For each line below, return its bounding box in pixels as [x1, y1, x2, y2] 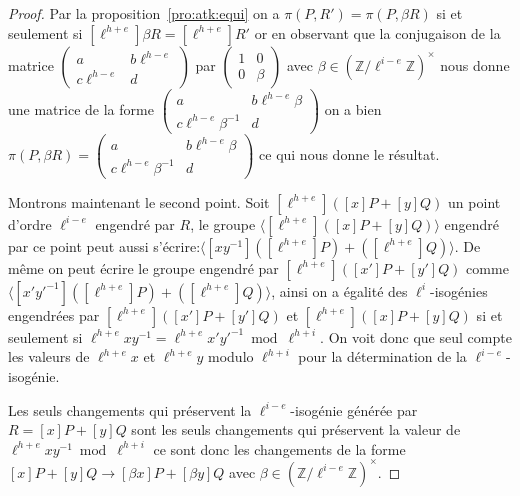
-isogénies [429, 280, 488, 301]
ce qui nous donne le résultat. [259, 143, 440, 164]
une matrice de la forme [8, 98, 154, 119]
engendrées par [8, 304, 100, 325]
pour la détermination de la [298, 346, 467, 367]
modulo [208, 346, 254, 367]
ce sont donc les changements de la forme [153, 438, 406, 459]
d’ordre [8, 213, 52, 234]
